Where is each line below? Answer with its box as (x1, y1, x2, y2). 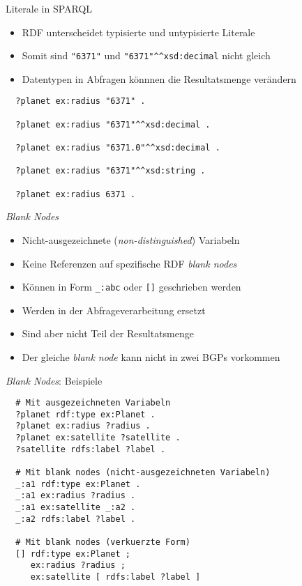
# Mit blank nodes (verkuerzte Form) (15, 537, 190, 548)
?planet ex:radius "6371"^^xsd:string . (15, 166, 206, 176)
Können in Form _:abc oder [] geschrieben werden (22, 279, 241, 294)
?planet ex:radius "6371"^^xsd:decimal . (15, 119, 211, 130)
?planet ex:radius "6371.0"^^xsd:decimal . (15, 143, 220, 153)
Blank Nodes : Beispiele (6, 373, 103, 387)
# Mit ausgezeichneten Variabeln (15, 398, 171, 408)
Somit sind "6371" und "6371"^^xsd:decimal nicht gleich (22, 48, 271, 63)
